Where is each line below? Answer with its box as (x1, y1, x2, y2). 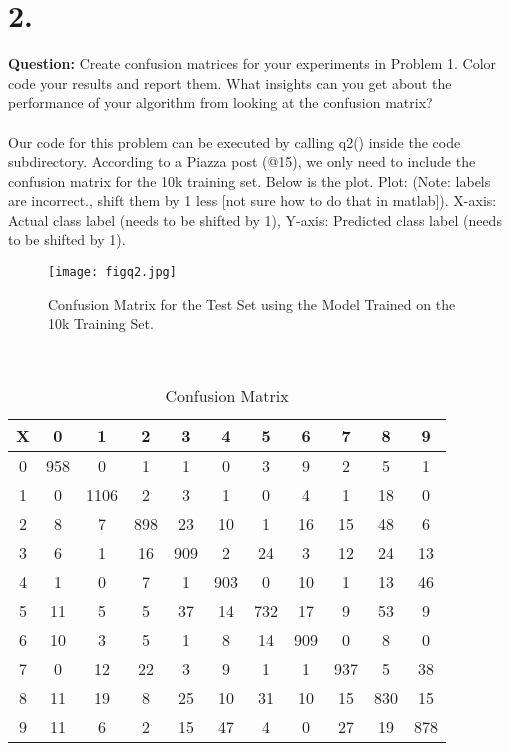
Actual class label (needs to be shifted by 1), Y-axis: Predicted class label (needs (8, 209, 502, 230)
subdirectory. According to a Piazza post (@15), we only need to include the (8, 151, 476, 172)
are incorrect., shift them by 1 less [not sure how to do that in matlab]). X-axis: (8, 190, 497, 211)
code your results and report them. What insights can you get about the (8, 72, 452, 93)
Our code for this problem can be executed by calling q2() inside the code (8, 131, 461, 152)
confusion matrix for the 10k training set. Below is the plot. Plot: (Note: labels (8, 170, 491, 191)
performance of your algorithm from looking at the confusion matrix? (8, 92, 433, 113)
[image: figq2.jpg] (48, 265, 177, 280)
